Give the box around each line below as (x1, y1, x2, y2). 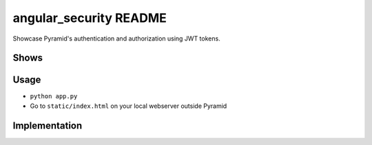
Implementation (12, 120, 83, 131)
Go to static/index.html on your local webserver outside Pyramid (30, 102, 227, 110)
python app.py (30, 93, 78, 100)
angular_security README (12, 10, 167, 25)
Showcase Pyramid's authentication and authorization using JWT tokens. (12, 34, 220, 43)
